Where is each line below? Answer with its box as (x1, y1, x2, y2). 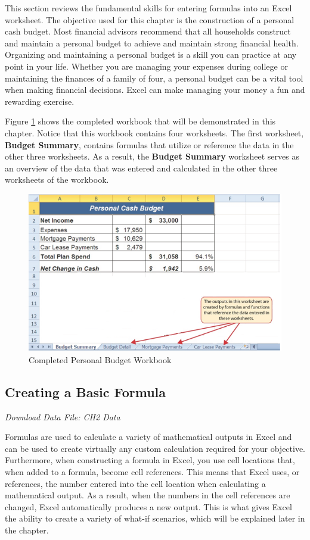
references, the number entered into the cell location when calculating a (5, 477, 266, 489)
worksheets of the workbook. (5, 173, 109, 186)
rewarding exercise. (5, 95, 75, 107)
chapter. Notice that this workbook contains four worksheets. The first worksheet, (5, 126, 304, 139)
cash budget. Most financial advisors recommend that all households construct (5, 25, 291, 38)
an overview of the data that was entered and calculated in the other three (5, 161, 278, 174)
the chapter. (5, 523, 49, 536)
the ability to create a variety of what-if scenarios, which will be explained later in (5, 512, 305, 525)
